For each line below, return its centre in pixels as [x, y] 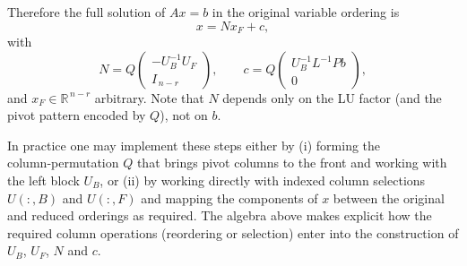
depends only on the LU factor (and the [332, 97]
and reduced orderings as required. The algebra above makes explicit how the [220, 215]
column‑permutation [63, 163]
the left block [43, 180]
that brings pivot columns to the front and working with [292, 163]
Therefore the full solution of [86, 12]
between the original [389, 197]
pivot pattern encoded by [77, 115]
